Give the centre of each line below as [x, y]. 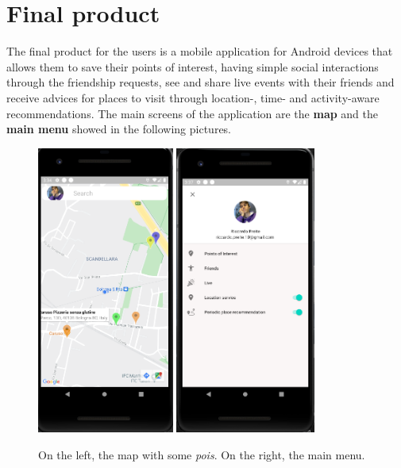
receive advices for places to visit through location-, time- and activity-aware [193, 97]
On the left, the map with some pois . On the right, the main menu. [202, 454]
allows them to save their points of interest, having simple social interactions [193, 66]
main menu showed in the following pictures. [119, 129]
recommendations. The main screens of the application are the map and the [193, 113]
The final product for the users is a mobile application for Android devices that [200, 51]
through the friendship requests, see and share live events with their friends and [200, 82]
